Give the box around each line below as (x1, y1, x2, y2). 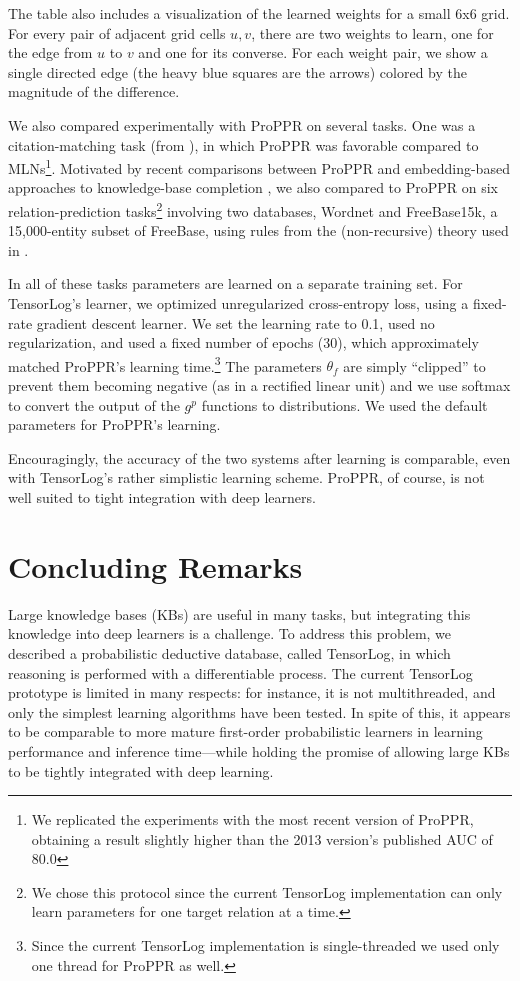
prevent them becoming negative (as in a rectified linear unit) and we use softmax (8, 375, 511, 396)
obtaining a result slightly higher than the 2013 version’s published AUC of (31, 828, 493, 849)
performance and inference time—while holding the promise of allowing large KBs (8, 740, 510, 761)
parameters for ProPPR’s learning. (8, 414, 221, 435)
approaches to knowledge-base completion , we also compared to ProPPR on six (8, 177, 499, 198)
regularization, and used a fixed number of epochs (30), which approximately (8, 332, 479, 353)
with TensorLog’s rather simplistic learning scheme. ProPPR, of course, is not (8, 467, 485, 488)
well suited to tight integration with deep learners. (8, 487, 316, 508)
